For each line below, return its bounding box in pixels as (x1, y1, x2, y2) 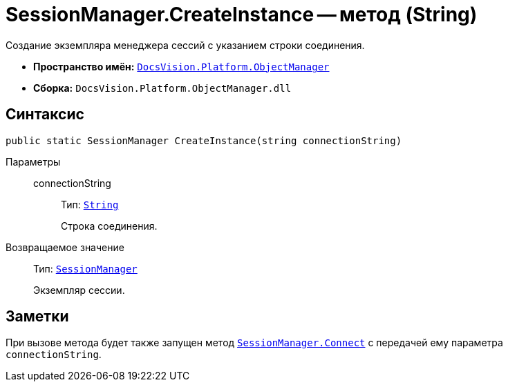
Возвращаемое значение (6, 241, 124, 253)
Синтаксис (6, 106, 84, 123)
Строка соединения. (61, 219, 158, 232)
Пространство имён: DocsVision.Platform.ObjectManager (33, 60, 330, 72)
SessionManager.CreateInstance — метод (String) (6, 3, 478, 26)
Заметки (6, 308, 69, 326)
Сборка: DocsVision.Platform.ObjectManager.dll (33, 81, 292, 94)
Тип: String (61, 198, 119, 210)
